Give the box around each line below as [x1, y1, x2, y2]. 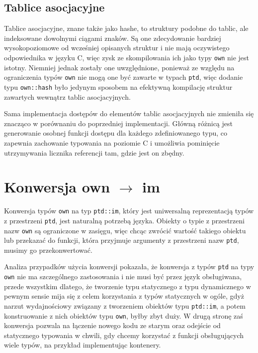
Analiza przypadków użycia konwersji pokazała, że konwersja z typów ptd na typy [4, 261, 255, 272]
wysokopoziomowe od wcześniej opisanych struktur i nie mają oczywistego [4, 42, 230, 53]
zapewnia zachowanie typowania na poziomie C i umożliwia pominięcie [4, 137, 220, 148]
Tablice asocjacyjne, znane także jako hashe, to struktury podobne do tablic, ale [4, 23, 249, 33]
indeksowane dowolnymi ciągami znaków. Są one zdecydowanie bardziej [4, 32, 221, 43]
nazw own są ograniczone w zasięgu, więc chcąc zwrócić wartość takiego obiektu [4, 225, 246, 235]
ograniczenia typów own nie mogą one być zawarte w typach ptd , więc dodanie [4, 72, 243, 82]
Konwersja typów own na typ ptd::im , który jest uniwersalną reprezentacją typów [4, 205, 254, 216]
